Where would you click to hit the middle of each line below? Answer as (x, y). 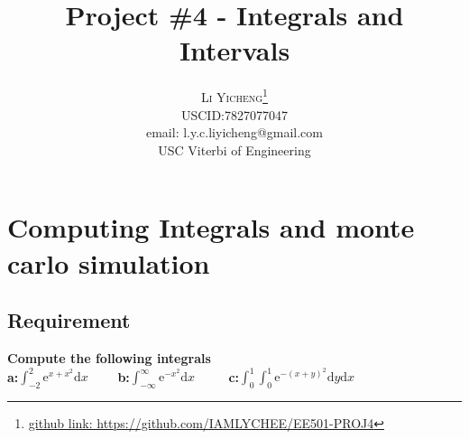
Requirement (69, 320)
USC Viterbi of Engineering (234, 149)
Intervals (234, 50)
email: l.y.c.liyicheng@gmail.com (234, 132)
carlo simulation (109, 262)
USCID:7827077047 (234, 114)
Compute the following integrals (109, 357)
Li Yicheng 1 (234, 95)
